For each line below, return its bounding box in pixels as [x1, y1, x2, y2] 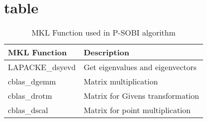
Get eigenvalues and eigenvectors [83, 61, 197, 73]
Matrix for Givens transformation [83, 90, 199, 102]
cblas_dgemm [8, 76, 56, 87]
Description [83, 46, 130, 58]
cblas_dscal [8, 104, 48, 116]
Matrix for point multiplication [83, 104, 191, 116]
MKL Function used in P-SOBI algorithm [31, 27, 176, 39]
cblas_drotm [8, 90, 52, 102]
